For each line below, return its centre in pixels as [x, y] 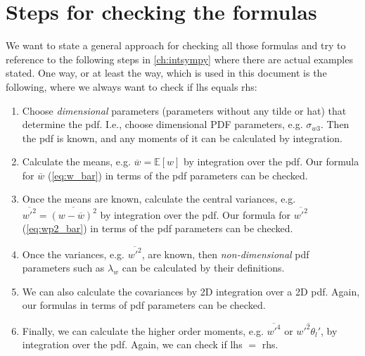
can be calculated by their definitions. [203, 268]
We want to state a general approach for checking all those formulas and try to [176, 45]
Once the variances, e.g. [73, 254]
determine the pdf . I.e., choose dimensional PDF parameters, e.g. [162, 124]
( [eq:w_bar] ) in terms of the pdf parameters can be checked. [178, 175]
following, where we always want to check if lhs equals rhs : [132, 86]
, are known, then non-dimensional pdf [225, 254]
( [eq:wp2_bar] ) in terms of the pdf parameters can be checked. [158, 228]
